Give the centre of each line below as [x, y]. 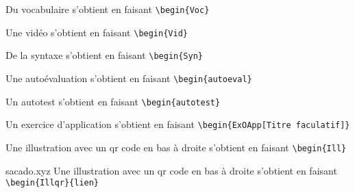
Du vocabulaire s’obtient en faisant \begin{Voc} [108, 9]
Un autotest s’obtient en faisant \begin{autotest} [113, 101]
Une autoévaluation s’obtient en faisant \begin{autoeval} [129, 78]
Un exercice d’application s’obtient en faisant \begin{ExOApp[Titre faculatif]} [178, 124]
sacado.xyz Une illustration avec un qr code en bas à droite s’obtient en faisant [171, 170]
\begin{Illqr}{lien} [52, 183]
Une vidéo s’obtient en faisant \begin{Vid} [97, 32]
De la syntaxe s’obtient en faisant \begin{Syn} [104, 55]
